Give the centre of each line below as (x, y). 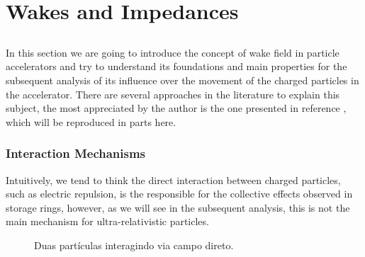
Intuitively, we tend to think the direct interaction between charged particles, (173, 179)
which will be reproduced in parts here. (91, 121)
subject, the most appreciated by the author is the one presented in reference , (176, 108)
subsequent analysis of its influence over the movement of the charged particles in (182, 80)
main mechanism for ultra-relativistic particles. (107, 221)
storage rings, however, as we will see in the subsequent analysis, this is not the (178, 207)
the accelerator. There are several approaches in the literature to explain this (173, 94)
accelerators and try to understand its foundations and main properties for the (176, 66)
